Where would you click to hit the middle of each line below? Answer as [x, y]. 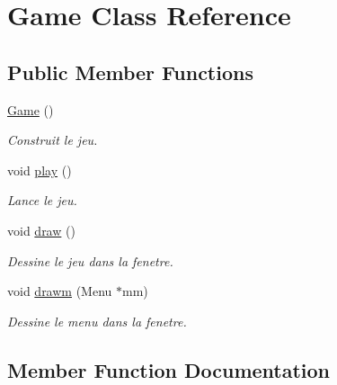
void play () [40, 170]
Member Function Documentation [169, 369]
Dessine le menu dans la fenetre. [97, 321]
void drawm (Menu [60, 291]
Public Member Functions [130, 72]
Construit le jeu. [53, 140]
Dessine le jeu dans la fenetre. [90, 260]
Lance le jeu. [42, 200]
